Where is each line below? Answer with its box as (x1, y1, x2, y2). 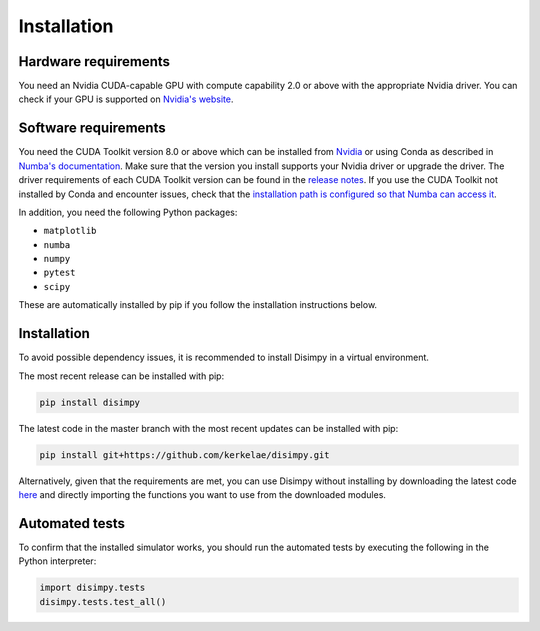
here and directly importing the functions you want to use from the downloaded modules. (18, 488, 387, 500)
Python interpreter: (18, 555, 97, 567)
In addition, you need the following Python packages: (18, 206, 238, 218)
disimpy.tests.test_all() (39, 596, 167, 607)
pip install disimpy (39, 396, 140, 408)
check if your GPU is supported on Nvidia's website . (18, 93, 234, 105)
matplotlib (43, 225, 97, 237)
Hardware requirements (18, 53, 170, 70)
